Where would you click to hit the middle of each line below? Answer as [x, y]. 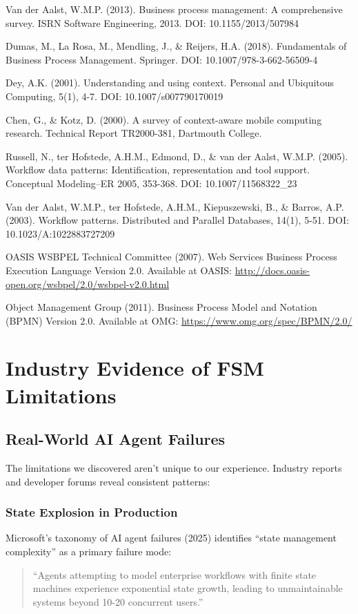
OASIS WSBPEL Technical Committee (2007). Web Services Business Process [171, 257]
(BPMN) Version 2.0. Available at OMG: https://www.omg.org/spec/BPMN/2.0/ [179, 320]
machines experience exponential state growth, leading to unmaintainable [188, 588]
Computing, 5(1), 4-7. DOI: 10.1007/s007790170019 [115, 96]
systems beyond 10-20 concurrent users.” [118, 601]
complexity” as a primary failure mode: [89, 551]
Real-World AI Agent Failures [116, 439]
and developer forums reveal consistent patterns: [108, 481]
